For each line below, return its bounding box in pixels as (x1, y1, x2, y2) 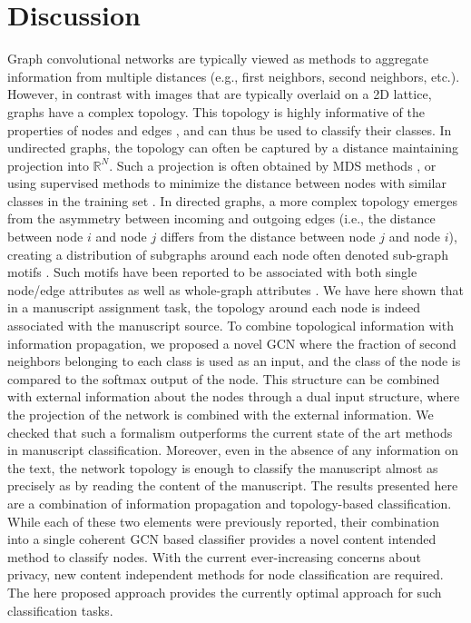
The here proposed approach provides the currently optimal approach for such (7, 582, 442, 601)
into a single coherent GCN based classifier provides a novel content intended (7, 529, 437, 549)
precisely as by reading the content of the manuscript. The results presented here (7, 476, 458, 495)
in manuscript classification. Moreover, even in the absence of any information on (7, 440, 459, 460)
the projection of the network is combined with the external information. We (7, 405, 434, 423)
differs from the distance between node (160, 227, 376, 246)
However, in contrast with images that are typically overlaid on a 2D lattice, (7, 84, 432, 104)
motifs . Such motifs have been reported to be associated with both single (7, 262, 417, 282)
